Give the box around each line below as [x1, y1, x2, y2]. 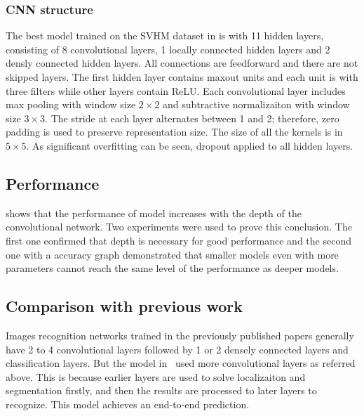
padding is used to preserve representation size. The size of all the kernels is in [6, 124, 343, 139]
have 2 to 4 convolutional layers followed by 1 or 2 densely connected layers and [6, 342, 349, 356]
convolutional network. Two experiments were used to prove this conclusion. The [6, 219, 352, 234]
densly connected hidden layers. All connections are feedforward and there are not [6, 56, 358, 70]
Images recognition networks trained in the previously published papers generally [6, 327, 354, 342]
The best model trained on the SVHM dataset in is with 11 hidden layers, [6, 28, 324, 43]
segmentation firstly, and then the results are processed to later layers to [6, 383, 317, 398]
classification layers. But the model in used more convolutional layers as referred [6, 356, 356, 370]
